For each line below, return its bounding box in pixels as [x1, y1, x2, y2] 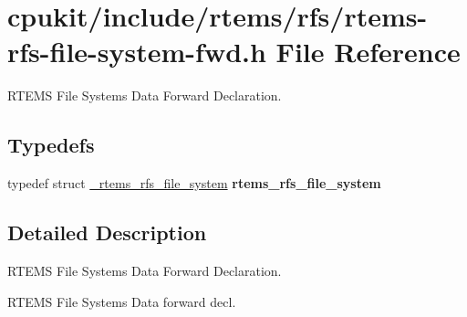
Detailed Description [7, 218, 207, 247]
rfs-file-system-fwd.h [7, 33, 266, 70]
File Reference [275, 33, 461, 70]
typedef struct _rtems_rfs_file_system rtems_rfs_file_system [7, 174, 381, 193]
